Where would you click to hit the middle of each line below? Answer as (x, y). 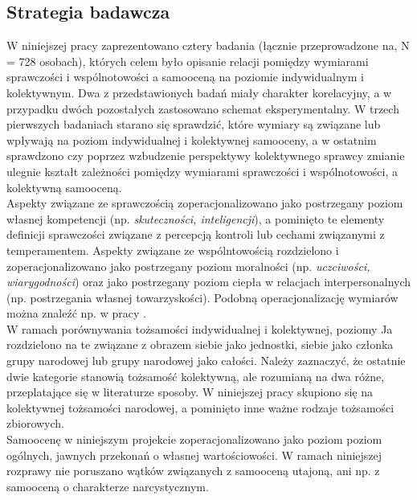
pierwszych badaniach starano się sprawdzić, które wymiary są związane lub (194, 124)
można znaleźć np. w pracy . (76, 313)
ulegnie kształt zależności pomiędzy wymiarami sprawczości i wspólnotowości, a (202, 171)
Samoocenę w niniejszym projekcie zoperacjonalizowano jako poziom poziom (194, 439)
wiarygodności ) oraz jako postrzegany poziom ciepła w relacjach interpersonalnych (209, 282)
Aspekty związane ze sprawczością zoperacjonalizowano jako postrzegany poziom (205, 203)
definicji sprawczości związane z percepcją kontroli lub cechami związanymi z (196, 234)
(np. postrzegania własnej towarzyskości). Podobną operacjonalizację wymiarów (202, 297)
